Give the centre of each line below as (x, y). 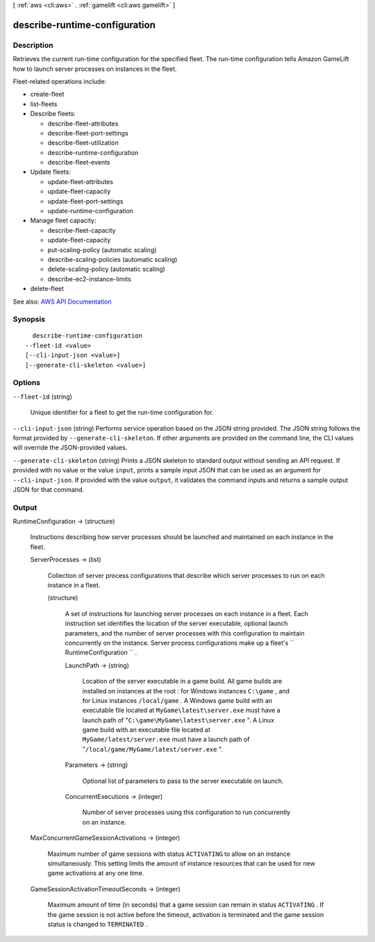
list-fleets (44, 104)
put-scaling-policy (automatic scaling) (102, 249)
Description (33, 45)
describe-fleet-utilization (83, 143)
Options (27, 383)
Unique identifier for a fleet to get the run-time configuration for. (122, 413)
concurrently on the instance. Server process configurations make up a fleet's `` (180, 643)
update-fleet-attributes (81, 181)
